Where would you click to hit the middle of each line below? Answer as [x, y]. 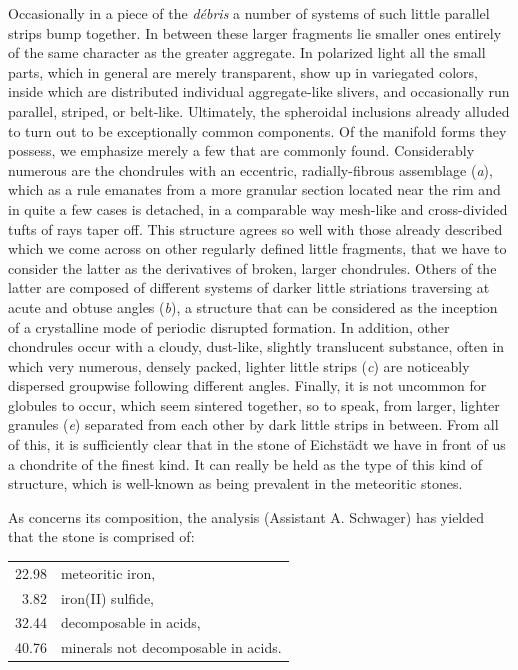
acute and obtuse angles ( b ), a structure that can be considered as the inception [253, 306]
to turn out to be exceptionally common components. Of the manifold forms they [257, 130]
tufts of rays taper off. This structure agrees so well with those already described [255, 228]
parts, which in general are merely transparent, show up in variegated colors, [243, 71]
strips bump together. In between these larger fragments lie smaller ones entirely [255, 32]
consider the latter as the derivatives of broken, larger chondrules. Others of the [252, 267]
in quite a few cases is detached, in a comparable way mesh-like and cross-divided [258, 208]
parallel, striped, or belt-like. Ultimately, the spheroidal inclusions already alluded [259, 110]
